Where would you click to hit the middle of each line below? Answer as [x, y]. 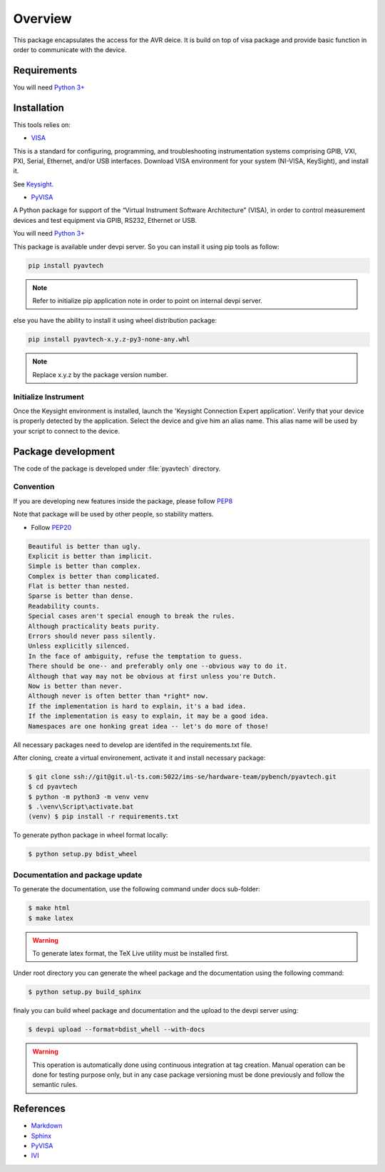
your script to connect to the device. [67, 431]
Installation [38, 107]
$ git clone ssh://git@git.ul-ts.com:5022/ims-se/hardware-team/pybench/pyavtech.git [182, 776]
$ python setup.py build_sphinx [85, 992]
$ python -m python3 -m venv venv [88, 797]
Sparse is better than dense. [81, 596]
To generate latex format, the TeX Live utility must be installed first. [131, 953]
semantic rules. [55, 1085]
